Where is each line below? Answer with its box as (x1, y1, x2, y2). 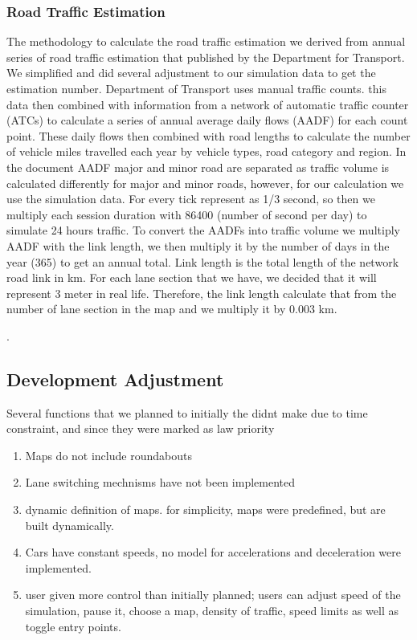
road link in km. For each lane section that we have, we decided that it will (6, 269, 377, 286)
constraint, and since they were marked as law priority (6, 420, 275, 437)
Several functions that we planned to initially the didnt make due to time (6, 404, 368, 421)
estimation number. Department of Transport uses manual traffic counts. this (6, 80, 386, 96)
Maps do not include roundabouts (25, 446, 192, 463)
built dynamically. (25, 516, 114, 533)
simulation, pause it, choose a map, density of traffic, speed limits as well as (25, 602, 399, 619)
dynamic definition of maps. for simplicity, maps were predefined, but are (25, 501, 386, 518)
